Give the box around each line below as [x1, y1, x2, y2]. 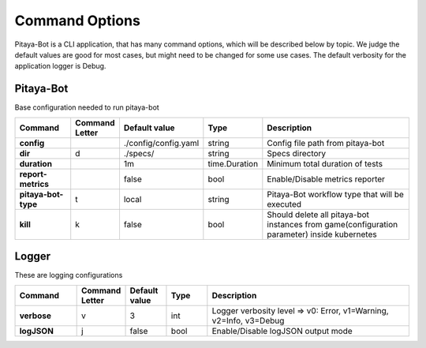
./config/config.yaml [123, 137, 200, 148]
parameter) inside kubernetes [267, 229, 378, 240]
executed [267, 198, 302, 209]
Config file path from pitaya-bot [267, 137, 385, 148]
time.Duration [207, 158, 259, 169]
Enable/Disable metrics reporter [267, 174, 386, 185]
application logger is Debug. [14, 62, 106, 71]
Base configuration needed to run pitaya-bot [14, 103, 159, 112]
